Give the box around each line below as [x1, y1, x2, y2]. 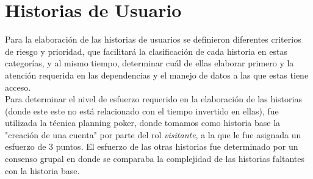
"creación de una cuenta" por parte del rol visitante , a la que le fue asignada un [5, 128, 301, 141]
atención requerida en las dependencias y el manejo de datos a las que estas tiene [5, 68, 309, 81]
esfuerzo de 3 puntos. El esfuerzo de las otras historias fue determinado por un [5, 140, 298, 153]
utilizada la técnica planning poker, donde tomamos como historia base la [5, 116, 281, 129]
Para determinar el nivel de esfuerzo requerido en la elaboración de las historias [5, 93, 302, 105]
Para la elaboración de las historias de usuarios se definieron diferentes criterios [5, 33, 301, 46]
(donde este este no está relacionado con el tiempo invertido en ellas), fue [5, 104, 279, 117]
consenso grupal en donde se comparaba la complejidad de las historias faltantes [5, 152, 305, 165]
